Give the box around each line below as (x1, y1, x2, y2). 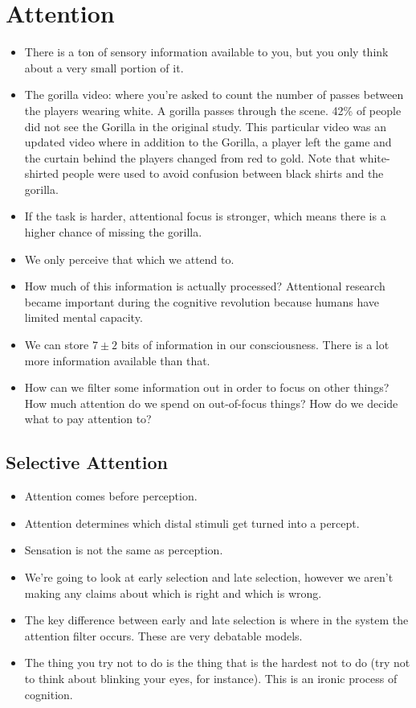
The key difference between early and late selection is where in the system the (24, 611, 409, 628)
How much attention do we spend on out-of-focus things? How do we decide (24, 394, 398, 411)
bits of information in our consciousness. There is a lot (120, 336, 389, 353)
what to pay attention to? (24, 410, 152, 427)
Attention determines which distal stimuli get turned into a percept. (24, 514, 360, 531)
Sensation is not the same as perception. (24, 541, 223, 558)
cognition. (24, 685, 73, 702)
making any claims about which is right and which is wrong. (24, 584, 322, 601)
